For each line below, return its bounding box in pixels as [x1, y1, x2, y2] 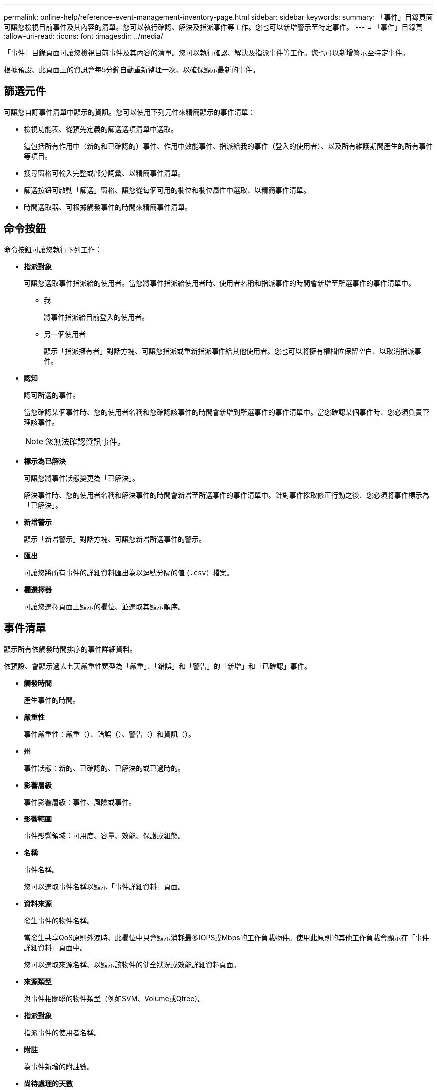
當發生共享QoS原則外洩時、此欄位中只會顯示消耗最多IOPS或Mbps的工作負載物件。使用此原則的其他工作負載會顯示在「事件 [24, 933, 429, 942]
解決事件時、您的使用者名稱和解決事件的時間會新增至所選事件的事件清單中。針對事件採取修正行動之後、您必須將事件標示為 [24, 490, 429, 499]
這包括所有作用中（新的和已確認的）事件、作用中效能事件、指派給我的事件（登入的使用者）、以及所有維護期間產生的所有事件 [24, 141, 433, 150]
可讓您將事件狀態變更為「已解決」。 [24, 473, 139, 482]
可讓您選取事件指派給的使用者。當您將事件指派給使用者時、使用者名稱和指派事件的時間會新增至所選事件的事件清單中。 [24, 278, 415, 287]
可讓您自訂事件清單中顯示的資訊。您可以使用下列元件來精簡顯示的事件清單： [4, 107, 255, 116]
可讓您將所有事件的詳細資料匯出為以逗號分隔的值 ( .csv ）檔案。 [24, 568, 234, 577]
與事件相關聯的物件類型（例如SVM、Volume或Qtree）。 [24, 994, 205, 1003]
